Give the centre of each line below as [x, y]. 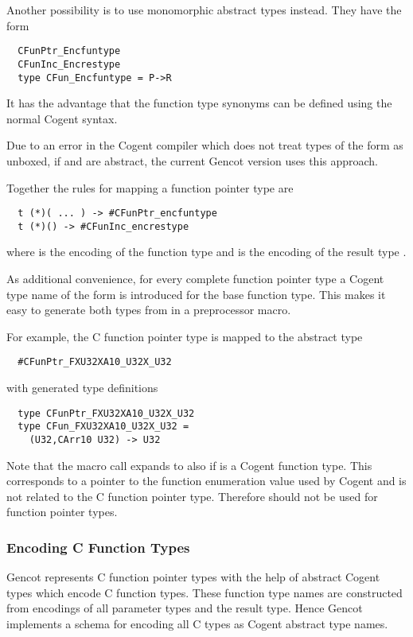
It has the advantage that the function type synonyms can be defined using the [199, 103]
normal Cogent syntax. [62, 118]
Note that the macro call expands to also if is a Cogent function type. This [189, 465]
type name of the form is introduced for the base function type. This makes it [196, 294]
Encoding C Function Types [98, 547]
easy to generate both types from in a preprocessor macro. [149, 310]
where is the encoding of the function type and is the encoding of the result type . [206, 252]
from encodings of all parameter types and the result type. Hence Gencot [185, 608]
